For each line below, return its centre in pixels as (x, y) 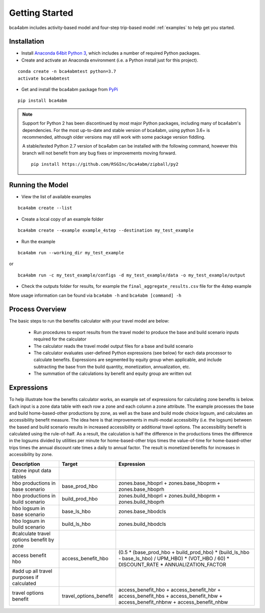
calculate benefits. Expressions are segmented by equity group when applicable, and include (128, 360)
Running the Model (39, 185)
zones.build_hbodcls (142, 524)
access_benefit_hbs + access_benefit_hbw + (171, 596)
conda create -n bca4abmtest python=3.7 (67, 72)
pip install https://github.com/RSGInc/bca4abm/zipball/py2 (105, 164)
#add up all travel (32, 571)
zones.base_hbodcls (142, 511)
